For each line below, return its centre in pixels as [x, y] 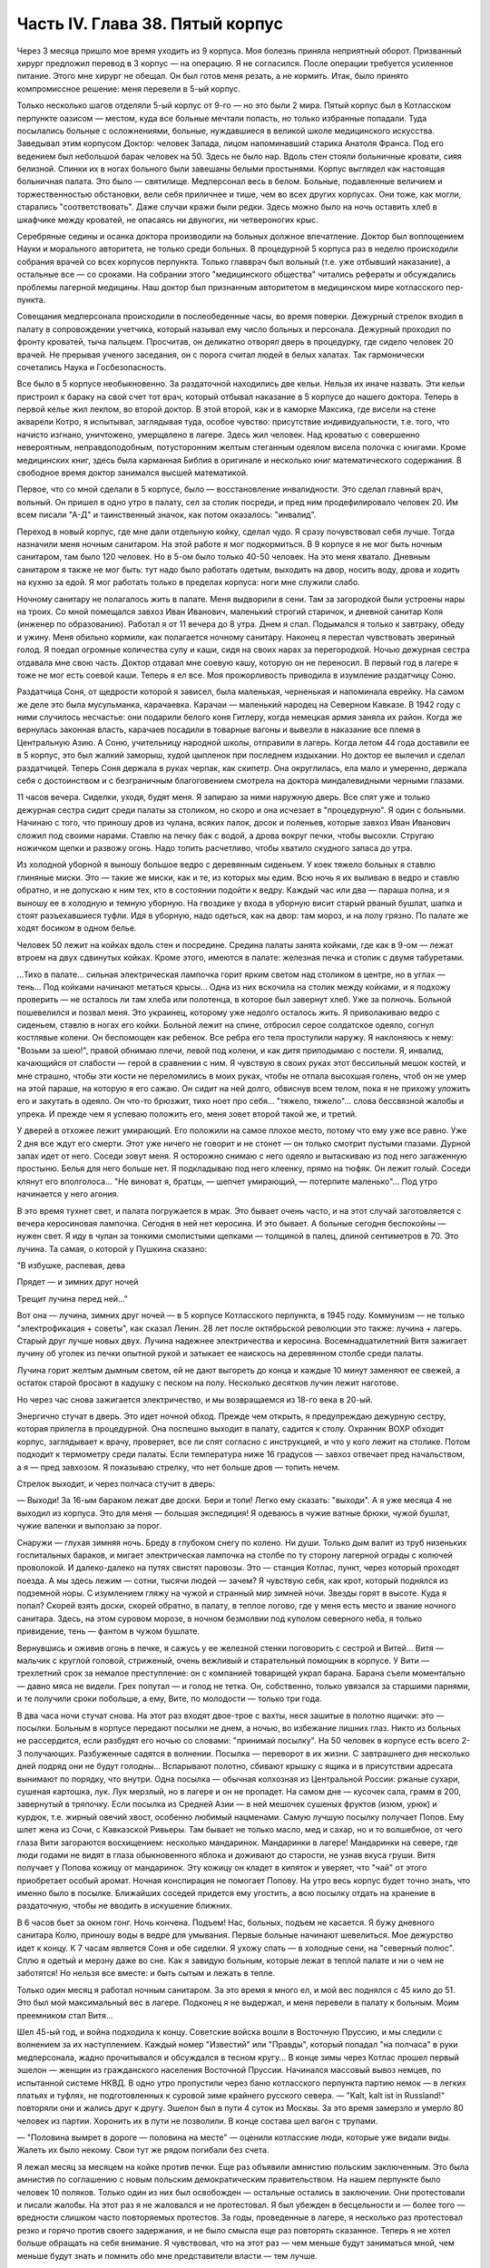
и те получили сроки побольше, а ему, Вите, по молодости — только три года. [169, 1699]
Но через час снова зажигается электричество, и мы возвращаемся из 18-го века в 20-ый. [195, 1399]
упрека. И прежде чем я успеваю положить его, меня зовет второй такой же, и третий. [187, 1114]
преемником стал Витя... [65, 2015]
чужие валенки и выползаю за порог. [89, 1526]
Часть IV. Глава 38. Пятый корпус [150, 24]
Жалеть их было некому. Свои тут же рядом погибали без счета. [143, 2150]
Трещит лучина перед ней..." [73, 1298]
